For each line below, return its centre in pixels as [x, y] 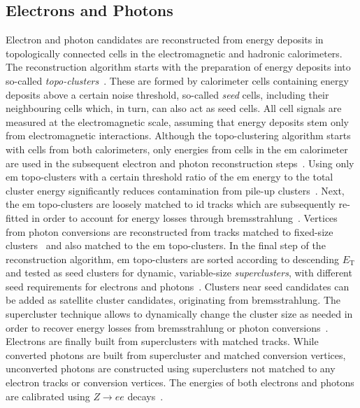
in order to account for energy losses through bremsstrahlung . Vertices [185, 217]
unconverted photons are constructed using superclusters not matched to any [171, 368]
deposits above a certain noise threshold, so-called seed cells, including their [167, 94]
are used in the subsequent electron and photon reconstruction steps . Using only [180, 163]
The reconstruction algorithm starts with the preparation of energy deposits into [178, 67]
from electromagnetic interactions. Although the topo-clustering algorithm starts [178, 135]
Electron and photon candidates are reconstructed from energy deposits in [165, 40]
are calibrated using [48, 396]
